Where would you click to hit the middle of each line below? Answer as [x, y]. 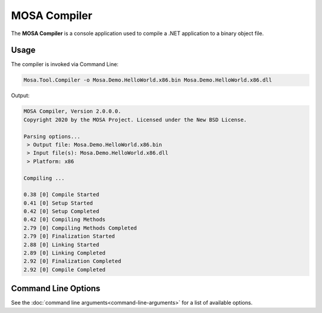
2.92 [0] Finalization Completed [72, 261]
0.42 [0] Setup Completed [61, 212]
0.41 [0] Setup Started [58, 203]
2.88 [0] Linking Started [61, 245]
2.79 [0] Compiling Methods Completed [80, 228]
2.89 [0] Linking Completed [64, 253]
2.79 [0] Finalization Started [69, 236]
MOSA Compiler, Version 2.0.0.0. [72, 111]
